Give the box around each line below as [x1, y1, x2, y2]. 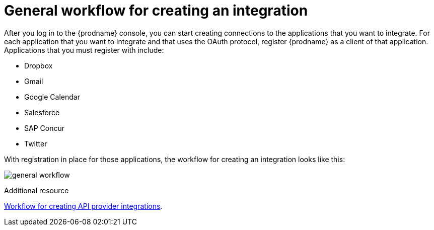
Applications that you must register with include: [4, 45, 164, 54]
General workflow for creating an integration [4, 2, 308, 19]
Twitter [24, 139, 47, 148]
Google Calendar [24, 92, 80, 101]
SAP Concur [24, 123, 64, 132]
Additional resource [4, 186, 69, 195]
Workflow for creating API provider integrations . [4, 201, 163, 210]
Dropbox [24, 61, 53, 70]
